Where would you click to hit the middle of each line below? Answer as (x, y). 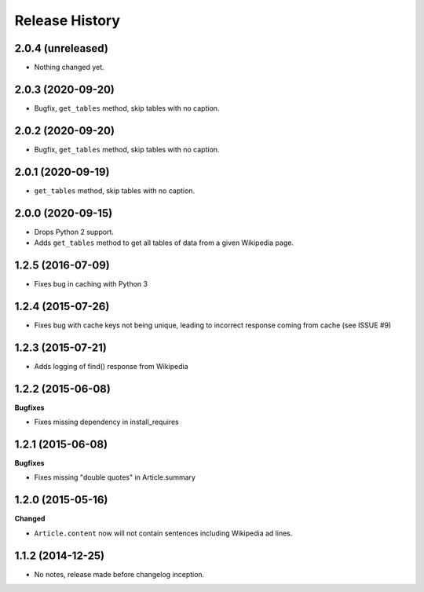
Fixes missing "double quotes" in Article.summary (115, 477)
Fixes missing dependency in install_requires (107, 422)
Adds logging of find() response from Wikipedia (111, 366)
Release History (68, 20)
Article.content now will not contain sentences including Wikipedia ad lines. (163, 533)
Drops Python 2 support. (74, 232)
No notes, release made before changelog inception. (119, 574)
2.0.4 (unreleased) (62, 48)
